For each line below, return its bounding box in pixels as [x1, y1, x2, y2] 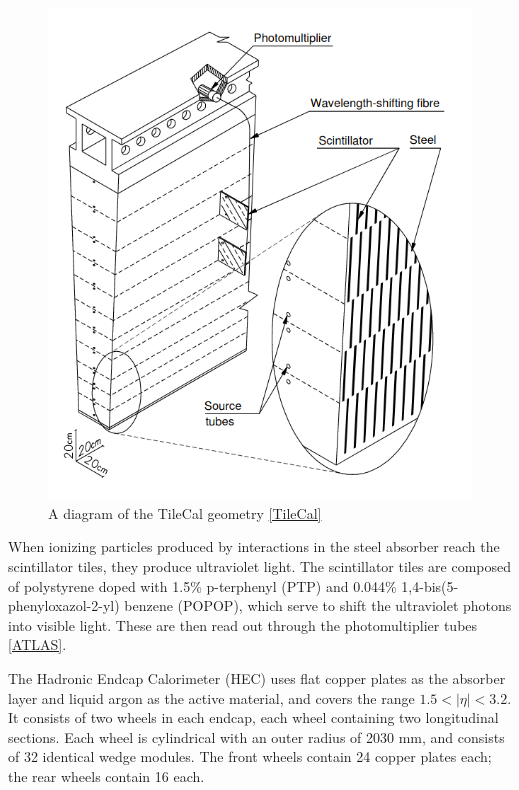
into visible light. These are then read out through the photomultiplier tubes [8, 614, 478, 635]
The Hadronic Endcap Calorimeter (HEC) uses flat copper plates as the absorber [8, 667, 506, 688]
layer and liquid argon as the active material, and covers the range [8, 687, 415, 708]
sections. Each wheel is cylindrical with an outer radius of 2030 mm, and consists [8, 726, 505, 747]
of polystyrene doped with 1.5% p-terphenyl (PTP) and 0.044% [8, 575, 397, 596]
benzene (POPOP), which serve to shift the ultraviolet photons [124, 595, 512, 616]
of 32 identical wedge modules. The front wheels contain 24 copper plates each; [8, 746, 492, 767]
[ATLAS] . [8, 634, 67, 655]
